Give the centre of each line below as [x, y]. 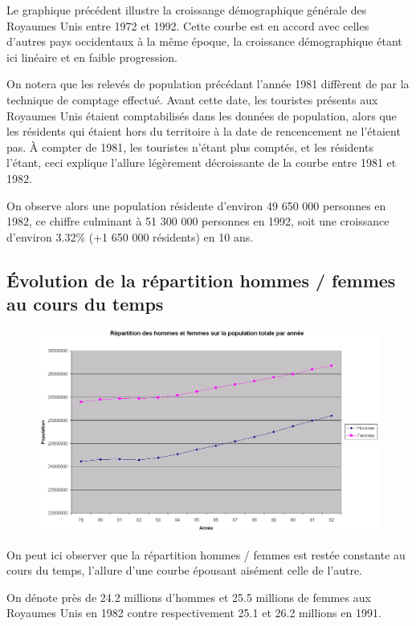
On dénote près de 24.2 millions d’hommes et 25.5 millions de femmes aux [189, 597]
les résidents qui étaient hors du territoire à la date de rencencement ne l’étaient [204, 131]
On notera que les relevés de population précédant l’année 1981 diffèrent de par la [208, 84]
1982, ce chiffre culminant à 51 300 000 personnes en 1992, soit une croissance [198, 221]
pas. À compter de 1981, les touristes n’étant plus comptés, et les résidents [190, 146]
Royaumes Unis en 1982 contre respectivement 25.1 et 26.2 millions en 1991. [194, 613]
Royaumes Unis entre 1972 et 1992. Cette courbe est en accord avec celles [188, 25]
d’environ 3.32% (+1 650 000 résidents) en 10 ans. [130, 236]
